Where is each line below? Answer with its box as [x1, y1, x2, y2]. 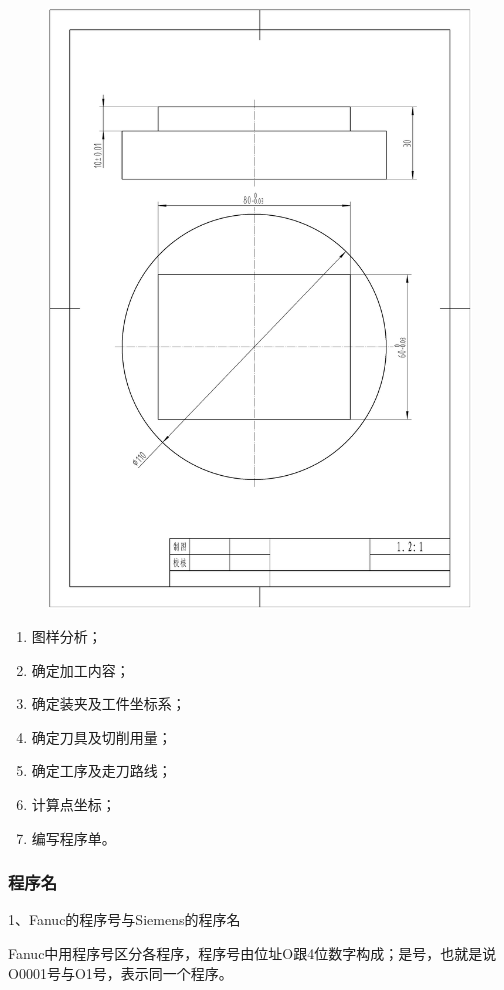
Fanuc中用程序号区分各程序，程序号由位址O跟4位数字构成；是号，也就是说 [8, 943, 497, 964]
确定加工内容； [31, 659, 130, 680]
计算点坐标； [31, 794, 116, 815]
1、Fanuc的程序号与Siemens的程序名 [8, 909, 241, 930]
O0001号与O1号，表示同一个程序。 [8, 962, 233, 983]
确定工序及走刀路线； [31, 760, 172, 781]
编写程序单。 [31, 827, 116, 848]
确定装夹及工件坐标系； [31, 693, 186, 714]
